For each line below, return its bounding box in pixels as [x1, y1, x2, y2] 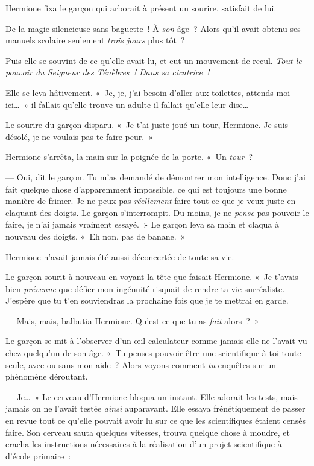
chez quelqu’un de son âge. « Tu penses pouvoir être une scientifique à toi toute [5, 346, 301, 359]
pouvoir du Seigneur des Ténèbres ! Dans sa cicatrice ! [5, 66, 210, 78]
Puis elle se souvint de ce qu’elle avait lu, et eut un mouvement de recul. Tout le [5, 54, 302, 66]
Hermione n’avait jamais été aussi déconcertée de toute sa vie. [5, 250, 234, 263]
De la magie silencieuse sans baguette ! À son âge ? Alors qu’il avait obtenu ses [5, 22, 301, 34]
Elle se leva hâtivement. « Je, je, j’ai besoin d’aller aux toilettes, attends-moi [5, 86, 290, 98]
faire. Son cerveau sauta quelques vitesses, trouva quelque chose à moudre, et [5, 426, 290, 438]
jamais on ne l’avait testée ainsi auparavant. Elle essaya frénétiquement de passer [5, 402, 306, 415]
